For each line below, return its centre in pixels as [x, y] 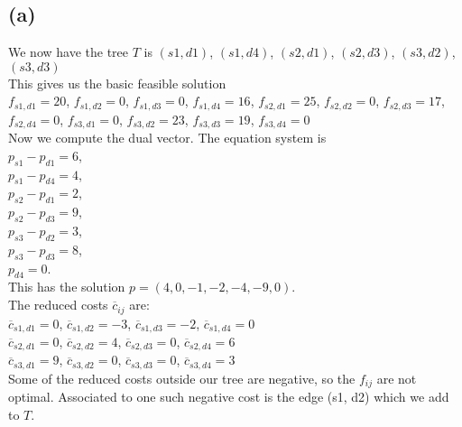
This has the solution [67, 287]
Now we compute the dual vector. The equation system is [167, 138]
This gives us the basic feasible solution [117, 83]
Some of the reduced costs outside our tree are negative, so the [182, 378]
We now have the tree [69, 52]
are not [397, 378]
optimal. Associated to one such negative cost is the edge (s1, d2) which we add [229, 397]
